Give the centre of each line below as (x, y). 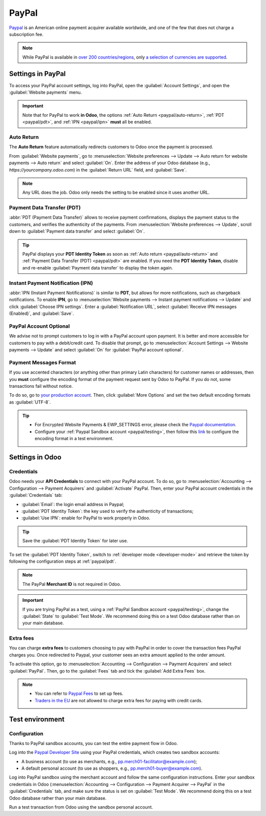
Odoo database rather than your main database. (58, 798)
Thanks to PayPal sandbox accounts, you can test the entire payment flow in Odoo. (94, 743)
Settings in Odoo (35, 458)
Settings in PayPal (37, 74)
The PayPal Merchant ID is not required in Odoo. (72, 584)
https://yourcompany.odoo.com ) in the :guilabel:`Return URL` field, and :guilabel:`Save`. (98, 170)
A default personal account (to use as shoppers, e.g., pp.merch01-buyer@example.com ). (112, 768)
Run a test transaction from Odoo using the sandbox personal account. (81, 807)
